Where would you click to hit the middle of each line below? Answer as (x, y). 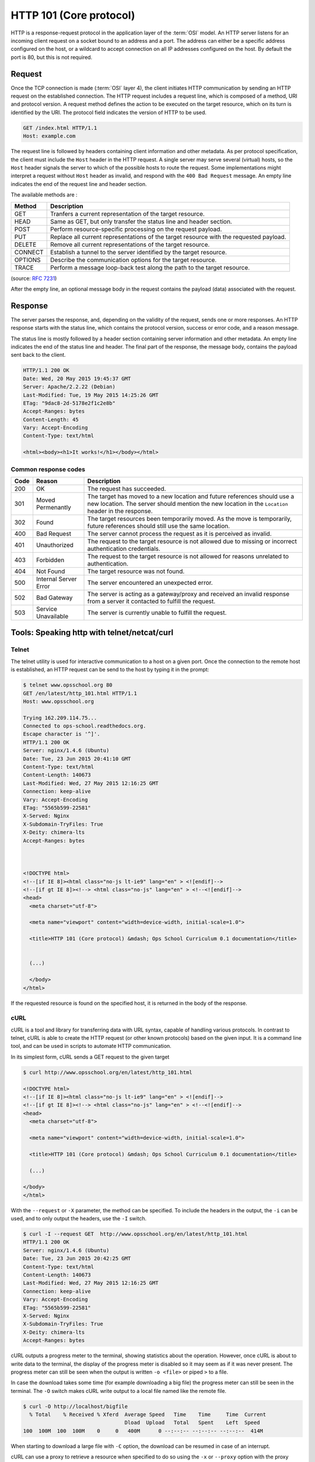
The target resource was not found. (136, 571)
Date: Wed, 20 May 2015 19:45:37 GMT (77, 378)
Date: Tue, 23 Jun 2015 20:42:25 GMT (77, 1258)
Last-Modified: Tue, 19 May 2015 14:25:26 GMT (91, 395)
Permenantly (53, 507)
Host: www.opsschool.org (59, 701)
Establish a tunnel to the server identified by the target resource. (139, 252)
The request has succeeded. (127, 488)
